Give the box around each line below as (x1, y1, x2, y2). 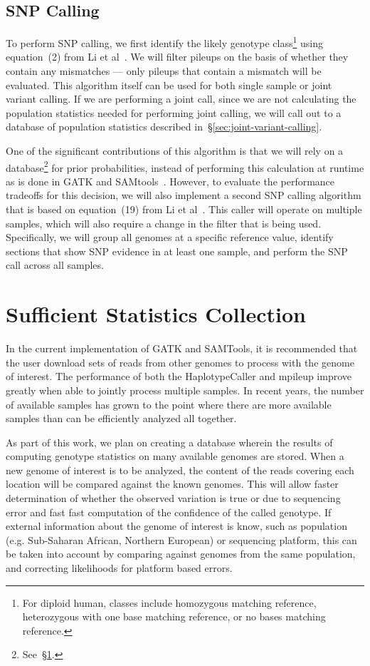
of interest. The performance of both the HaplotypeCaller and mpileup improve (6, 369, 352, 384)
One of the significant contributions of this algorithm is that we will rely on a (6, 143, 344, 158)
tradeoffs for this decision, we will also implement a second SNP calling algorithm (6, 188, 361, 203)
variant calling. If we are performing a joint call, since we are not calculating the (6, 91, 356, 106)
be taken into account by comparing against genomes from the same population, (6, 546, 356, 561)
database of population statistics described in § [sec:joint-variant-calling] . (6, 119, 322, 134)
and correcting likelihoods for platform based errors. (6, 560, 233, 575)
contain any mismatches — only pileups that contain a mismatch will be (6, 63, 322, 78)
